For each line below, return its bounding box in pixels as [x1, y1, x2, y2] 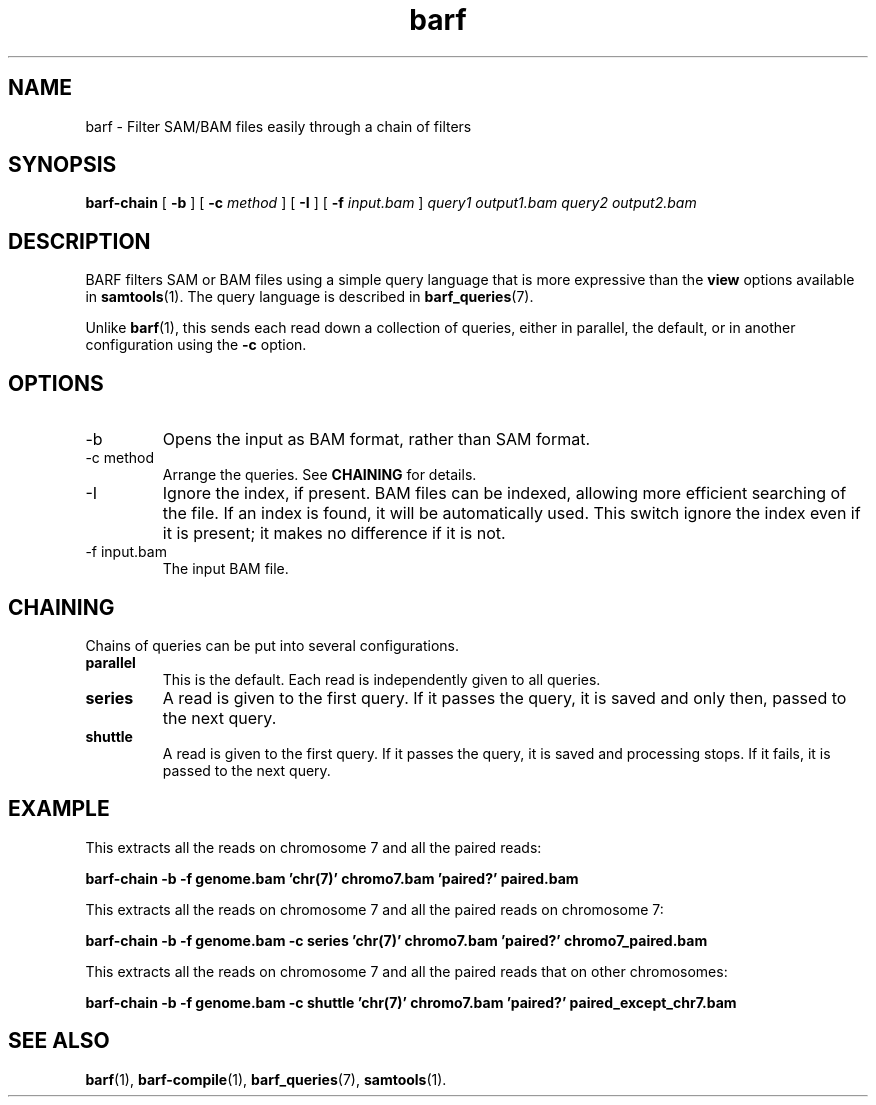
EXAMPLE [8, 796, 110, 822]
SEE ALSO [8, 1028, 110, 1054]
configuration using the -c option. [85, 336, 307, 354]
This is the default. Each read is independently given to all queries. [162, 670, 601, 688]
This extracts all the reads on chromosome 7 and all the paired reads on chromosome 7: [85, 900, 664, 918]
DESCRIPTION [8, 228, 151, 254]
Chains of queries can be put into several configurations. [85, 636, 460, 654]
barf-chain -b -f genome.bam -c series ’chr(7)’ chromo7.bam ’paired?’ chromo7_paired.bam [85, 931, 708, 949]
